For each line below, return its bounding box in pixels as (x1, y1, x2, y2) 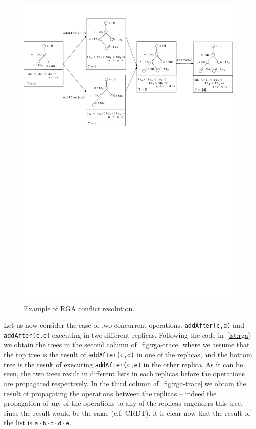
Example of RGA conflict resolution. (24, 303, 135, 313)
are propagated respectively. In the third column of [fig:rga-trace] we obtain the (4, 378, 246, 388)
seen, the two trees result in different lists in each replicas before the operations (4, 368, 245, 379)
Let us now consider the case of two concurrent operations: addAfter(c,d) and (4, 320, 244, 330)
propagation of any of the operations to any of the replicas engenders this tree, (4, 398, 243, 408)
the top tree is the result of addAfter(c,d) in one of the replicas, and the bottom (4, 349, 252, 360)
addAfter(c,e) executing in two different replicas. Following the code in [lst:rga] (4, 329, 250, 340)
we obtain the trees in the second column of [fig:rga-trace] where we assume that (4, 339, 250, 350)
